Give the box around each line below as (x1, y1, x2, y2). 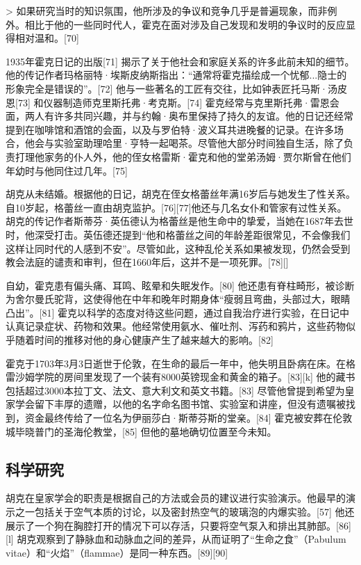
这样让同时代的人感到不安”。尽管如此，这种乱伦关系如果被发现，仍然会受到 (6, 241, 351, 255)
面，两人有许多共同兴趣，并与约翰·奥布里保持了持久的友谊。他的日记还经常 (6, 109, 353, 123)
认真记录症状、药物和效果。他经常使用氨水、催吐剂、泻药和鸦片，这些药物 (6, 319, 346, 333)
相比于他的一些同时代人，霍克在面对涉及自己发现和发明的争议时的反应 (24, 17, 346, 31)
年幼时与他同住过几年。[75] (6, 163, 128, 177)
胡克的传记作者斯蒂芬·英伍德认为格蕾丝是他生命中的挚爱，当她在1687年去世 (6, 214, 353, 228)
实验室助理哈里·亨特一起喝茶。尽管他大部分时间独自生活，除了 (53, 136, 344, 150)
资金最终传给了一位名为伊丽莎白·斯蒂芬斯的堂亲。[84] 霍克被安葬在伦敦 (24, 411, 353, 425)
